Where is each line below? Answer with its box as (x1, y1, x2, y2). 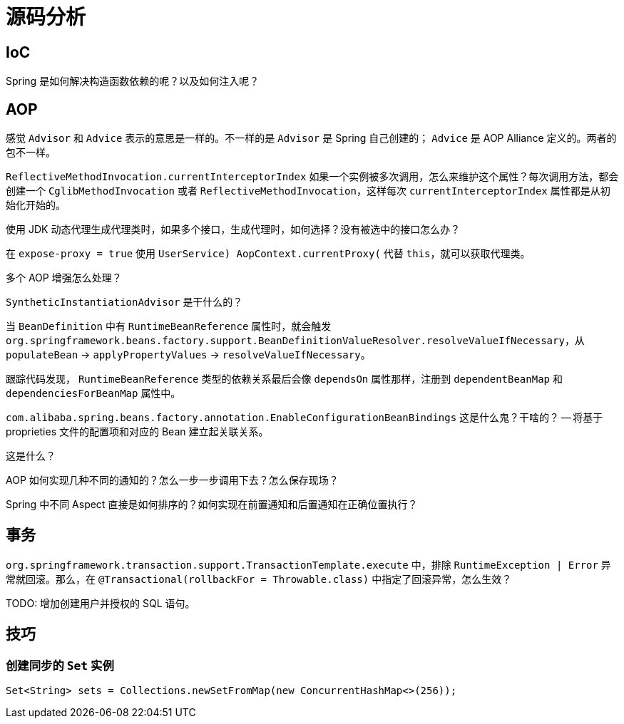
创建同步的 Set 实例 (6, 658, 114, 673)
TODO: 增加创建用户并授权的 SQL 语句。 (6, 596, 195, 609)
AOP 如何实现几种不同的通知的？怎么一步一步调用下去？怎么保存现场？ (6, 474, 339, 487)
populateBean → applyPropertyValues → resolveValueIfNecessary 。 (6, 348, 371, 361)
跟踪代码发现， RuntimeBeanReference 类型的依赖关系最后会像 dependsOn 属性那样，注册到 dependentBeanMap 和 (6, 373, 563, 386)
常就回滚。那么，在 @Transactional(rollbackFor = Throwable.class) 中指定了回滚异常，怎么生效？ (6, 572, 512, 585)
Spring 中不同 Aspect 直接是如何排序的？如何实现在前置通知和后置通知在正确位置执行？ (6, 498, 418, 511)
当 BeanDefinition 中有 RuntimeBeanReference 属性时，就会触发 (6, 320, 332, 333)
